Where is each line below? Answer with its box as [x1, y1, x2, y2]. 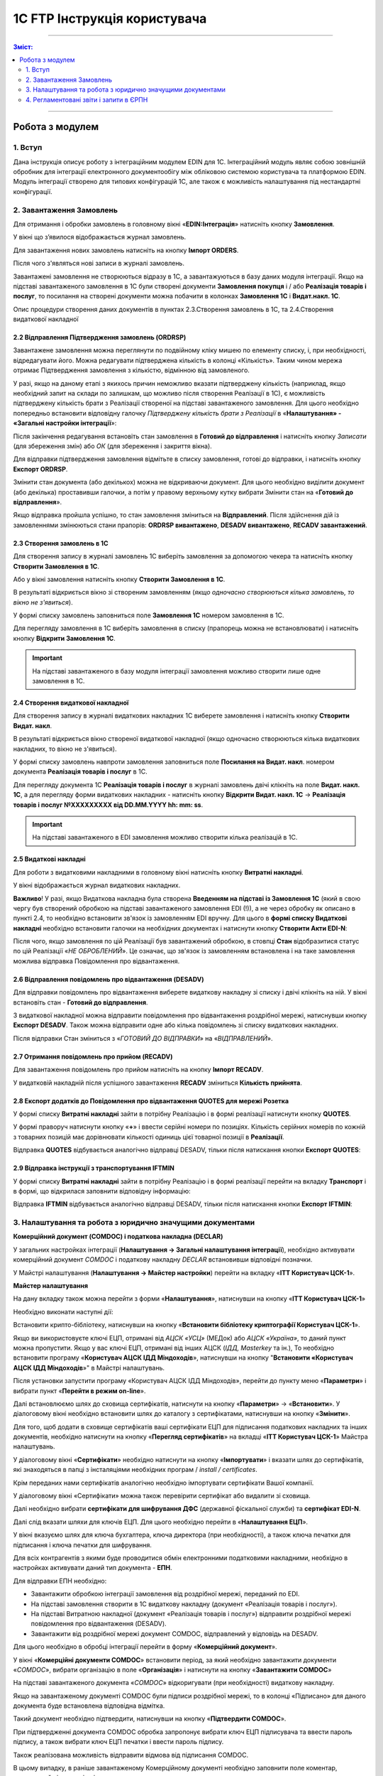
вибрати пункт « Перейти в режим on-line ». [13, 1386, 146, 1395]
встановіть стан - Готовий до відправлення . [13, 998, 148, 1007]
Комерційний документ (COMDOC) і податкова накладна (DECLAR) [13, 1233, 223, 1241]
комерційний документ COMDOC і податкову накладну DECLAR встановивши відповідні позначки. [13, 1255, 313, 1264]
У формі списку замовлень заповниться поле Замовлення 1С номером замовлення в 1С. [13, 611, 284, 619]
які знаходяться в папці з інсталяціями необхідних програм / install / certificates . [13, 1466, 258, 1474]
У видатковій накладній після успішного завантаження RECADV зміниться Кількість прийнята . [13, 1078, 303, 1087]
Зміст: [13, 43, 33, 51]
